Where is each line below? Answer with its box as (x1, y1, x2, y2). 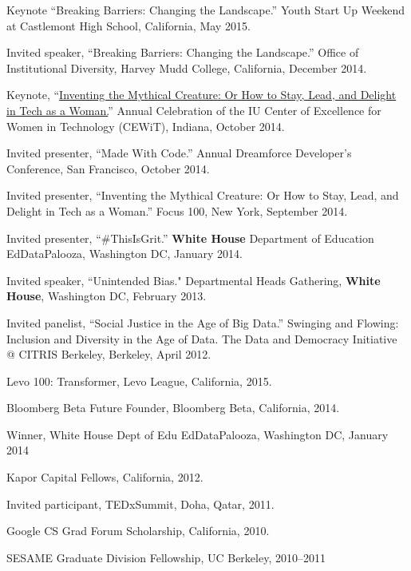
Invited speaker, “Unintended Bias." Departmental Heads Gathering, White (6, 272, 381, 288)
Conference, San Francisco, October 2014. (6, 160, 210, 176)
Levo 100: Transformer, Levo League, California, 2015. (6, 372, 272, 389)
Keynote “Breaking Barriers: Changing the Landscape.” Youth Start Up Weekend (6, 2, 405, 18)
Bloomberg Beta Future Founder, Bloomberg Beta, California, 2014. (6, 399, 340, 416)
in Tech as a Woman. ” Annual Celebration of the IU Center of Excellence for (6, 101, 381, 118)
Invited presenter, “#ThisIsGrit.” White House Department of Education (6, 229, 374, 246)
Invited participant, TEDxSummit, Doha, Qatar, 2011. (6, 495, 275, 512)
